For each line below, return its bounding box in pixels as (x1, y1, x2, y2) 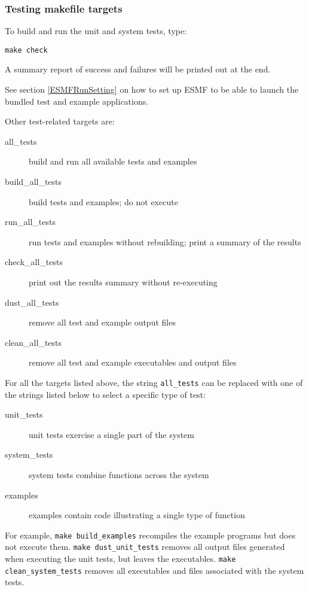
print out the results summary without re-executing (29, 276, 218, 288)
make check (5, 45, 48, 54)
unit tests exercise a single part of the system (29, 428, 194, 440)
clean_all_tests (5, 336, 62, 348)
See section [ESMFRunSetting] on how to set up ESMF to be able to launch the (5, 83, 299, 96)
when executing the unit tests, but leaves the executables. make (5, 552, 236, 565)
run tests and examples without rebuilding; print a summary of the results (29, 235, 301, 248)
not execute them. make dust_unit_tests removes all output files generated (5, 540, 285, 553)
